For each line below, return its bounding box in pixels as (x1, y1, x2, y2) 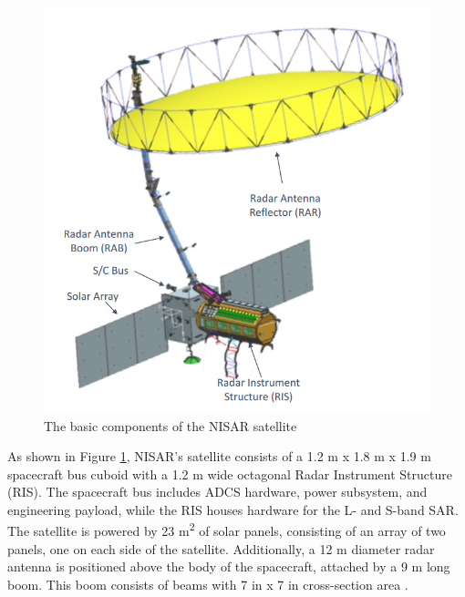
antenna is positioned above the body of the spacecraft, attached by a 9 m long (7, 557, 450, 576)
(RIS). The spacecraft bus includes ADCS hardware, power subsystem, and (7, 482, 428, 501)
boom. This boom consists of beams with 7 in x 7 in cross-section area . (7, 574, 408, 593)
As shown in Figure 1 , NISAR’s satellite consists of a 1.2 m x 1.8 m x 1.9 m (7, 447, 431, 466)
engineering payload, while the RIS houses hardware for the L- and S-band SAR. (7, 499, 459, 519)
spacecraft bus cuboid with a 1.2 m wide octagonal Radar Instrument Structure (7, 464, 452, 483)
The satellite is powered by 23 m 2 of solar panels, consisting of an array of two (7, 519, 446, 540)
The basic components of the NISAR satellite (44, 416, 297, 435)
